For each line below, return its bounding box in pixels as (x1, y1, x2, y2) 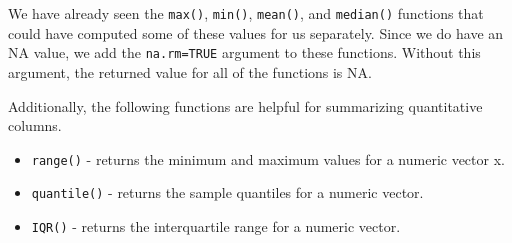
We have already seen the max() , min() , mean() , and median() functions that (8, 3, 484, 23)
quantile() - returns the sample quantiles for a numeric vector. (31, 182, 424, 203)
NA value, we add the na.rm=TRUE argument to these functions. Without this (8, 42, 481, 63)
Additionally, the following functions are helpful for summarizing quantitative (8, 95, 483, 116)
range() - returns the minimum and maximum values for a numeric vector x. (31, 148, 505, 169)
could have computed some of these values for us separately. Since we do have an (8, 22, 504, 43)
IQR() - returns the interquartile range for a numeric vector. (31, 216, 401, 236)
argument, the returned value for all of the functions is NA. (8, 61, 372, 82)
